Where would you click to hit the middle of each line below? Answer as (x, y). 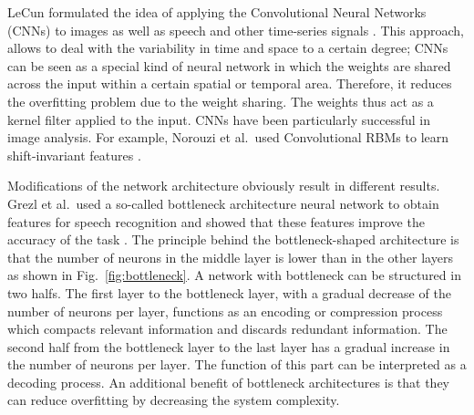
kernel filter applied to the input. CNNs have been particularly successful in (219, 119)
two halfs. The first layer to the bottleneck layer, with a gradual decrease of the (229, 292)
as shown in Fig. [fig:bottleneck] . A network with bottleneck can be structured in (234, 275)
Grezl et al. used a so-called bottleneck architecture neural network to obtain (223, 203)
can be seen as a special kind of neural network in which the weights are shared (229, 65)
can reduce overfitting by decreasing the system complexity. (174, 400)
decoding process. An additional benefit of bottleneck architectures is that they (229, 382)
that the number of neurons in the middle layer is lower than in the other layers (230, 257)
